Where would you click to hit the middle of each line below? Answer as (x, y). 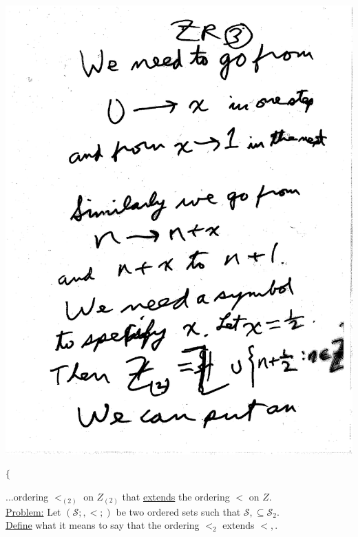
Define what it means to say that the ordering (103, 525)
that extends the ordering (176, 496)
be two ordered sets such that (178, 511)
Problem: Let (33, 511)
